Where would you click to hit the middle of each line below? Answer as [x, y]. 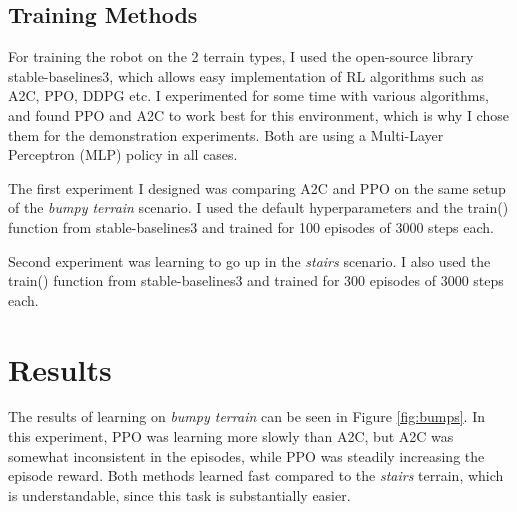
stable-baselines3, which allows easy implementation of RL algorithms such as [246, 75]
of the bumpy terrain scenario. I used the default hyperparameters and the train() [258, 207]
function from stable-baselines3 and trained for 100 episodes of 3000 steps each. [251, 226]
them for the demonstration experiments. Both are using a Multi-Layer [226, 134]
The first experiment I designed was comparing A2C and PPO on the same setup [257, 187]
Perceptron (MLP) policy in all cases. [123, 154]
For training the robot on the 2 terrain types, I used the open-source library [241, 56]
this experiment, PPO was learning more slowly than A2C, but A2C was [231, 436]
